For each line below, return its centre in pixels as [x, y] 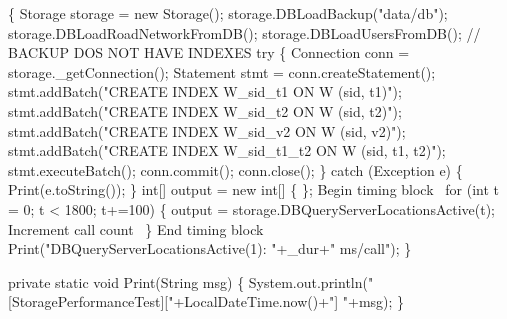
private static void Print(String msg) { [126, 281]
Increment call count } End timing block [136, 228]
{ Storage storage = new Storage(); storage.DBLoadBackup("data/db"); [228, 13]
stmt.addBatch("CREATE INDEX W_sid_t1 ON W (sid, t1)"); [205, 91]
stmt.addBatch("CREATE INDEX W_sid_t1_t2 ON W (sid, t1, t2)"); [227, 150]
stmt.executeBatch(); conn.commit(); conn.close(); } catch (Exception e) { [235, 169]
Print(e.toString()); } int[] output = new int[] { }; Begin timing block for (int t [253, 189]
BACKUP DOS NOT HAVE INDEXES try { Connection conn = [209, 52]
